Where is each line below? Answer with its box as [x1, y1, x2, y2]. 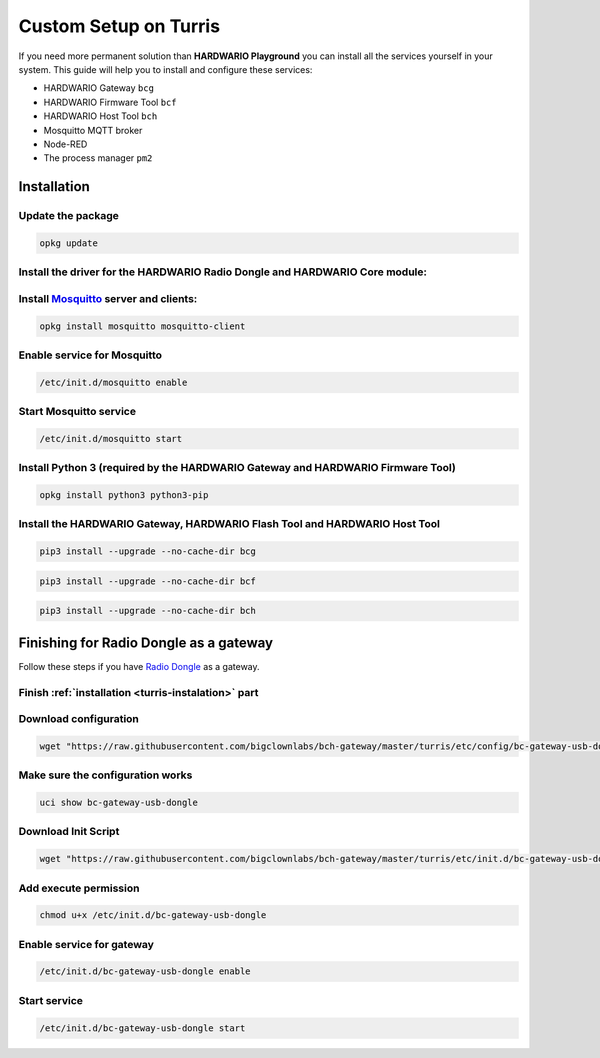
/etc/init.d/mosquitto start [39, 433, 183, 444]
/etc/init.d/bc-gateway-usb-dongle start [39, 1022, 246, 1034]
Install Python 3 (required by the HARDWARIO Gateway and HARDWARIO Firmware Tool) [18, 461, 457, 475]
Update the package [18, 209, 120, 223]
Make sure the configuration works [18, 768, 193, 782]
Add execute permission [18, 881, 140, 895]
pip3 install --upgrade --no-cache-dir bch [39, 605, 257, 617]
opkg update [39, 237, 99, 249]
